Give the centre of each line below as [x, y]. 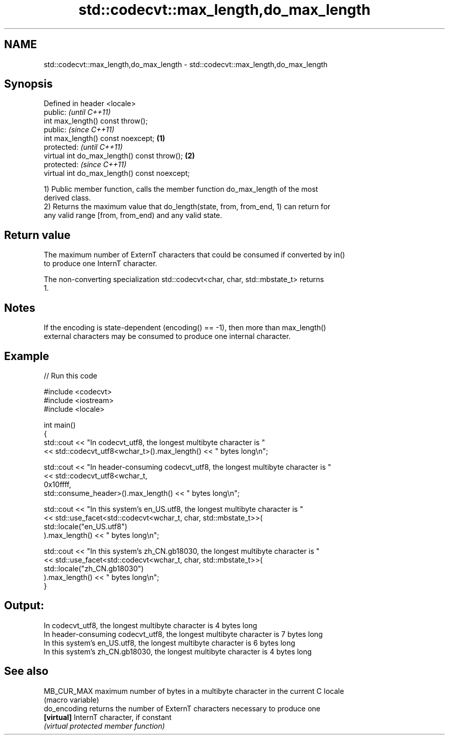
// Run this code [70, 375]
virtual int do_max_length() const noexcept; [117, 173]
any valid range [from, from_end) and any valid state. [133, 215]
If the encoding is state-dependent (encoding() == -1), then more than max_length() [185, 328]
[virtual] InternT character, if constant [108, 717]
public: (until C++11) [77, 112]
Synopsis [28, 84]
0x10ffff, [57, 484]
